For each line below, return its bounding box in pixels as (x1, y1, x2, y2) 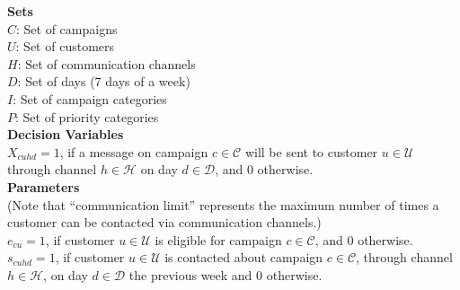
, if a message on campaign (59, 142, 208, 161)
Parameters (7, 177, 80, 196)
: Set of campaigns (16, 19, 118, 38)
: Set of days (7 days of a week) (17, 72, 190, 91)
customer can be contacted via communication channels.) (7, 213, 322, 232)
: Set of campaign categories (13, 89, 167, 108)
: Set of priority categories (15, 107, 159, 126)
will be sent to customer (244, 142, 378, 161)
